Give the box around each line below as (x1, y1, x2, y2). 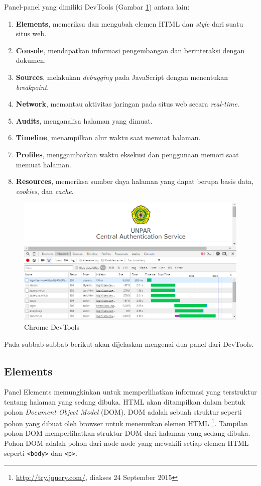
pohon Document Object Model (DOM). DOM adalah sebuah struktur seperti (4, 406, 242, 417)
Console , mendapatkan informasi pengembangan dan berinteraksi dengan (16, 45, 245, 55)
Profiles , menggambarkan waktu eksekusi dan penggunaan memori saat (16, 149, 239, 159)
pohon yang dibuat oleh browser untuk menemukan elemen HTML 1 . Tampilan (4, 417, 248, 428)
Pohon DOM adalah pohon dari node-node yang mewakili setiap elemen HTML (4, 438, 249, 448)
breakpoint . (16, 81, 49, 92)
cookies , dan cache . (16, 185, 74, 196)
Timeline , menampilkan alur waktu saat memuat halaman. (16, 132, 201, 143)
